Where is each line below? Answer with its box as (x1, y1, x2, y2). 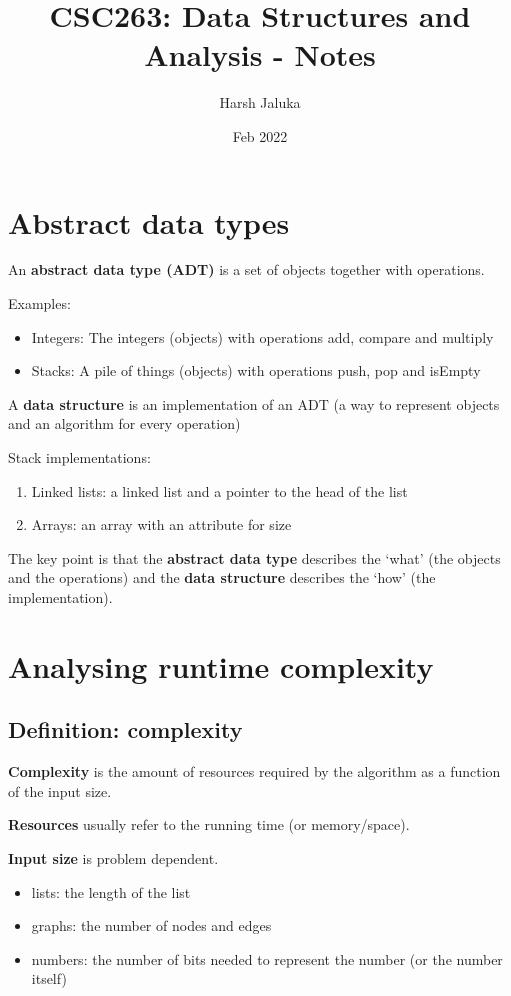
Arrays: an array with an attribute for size (31, 514, 292, 535)
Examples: (8, 293, 71, 314)
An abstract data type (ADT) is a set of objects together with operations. (8, 259, 485, 280)
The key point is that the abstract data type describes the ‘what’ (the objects (8, 547, 501, 568)
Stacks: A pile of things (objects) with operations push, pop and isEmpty (31, 360, 481, 381)
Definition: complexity (8, 714, 243, 745)
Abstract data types (8, 201, 290, 242)
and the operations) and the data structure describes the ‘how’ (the (8, 567, 436, 588)
